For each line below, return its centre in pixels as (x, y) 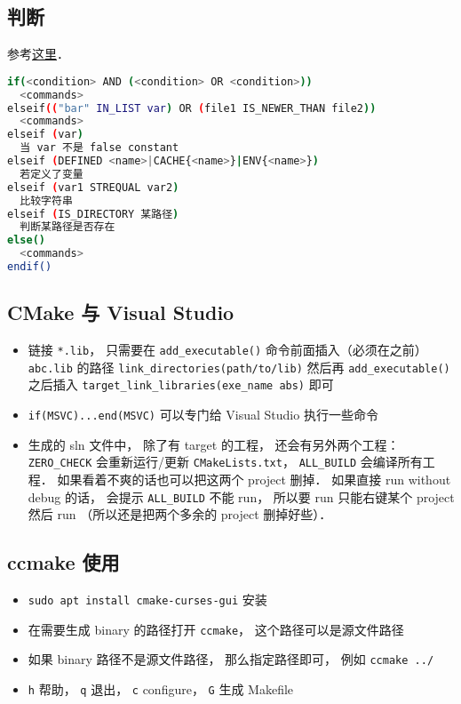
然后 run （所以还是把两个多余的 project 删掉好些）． (180, 514)
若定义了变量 (52, 174)
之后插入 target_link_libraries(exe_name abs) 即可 (181, 384)
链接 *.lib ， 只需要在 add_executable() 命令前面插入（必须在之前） (227, 350)
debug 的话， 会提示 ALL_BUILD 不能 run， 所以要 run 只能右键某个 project (241, 496)
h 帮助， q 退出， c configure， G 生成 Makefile (161, 689)
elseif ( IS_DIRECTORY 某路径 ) (93, 214)
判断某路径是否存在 (68, 227)
